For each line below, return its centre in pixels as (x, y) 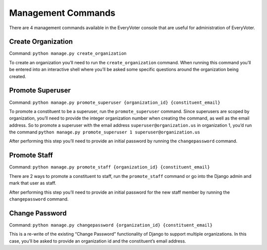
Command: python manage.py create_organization (68, 53)
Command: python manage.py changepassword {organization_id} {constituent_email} (111, 225)
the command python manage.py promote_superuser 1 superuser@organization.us (105, 132)
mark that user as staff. (33, 183)
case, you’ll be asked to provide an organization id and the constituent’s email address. (98, 241)
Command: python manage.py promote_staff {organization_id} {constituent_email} (110, 167)
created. (18, 76)
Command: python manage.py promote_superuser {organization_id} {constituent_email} (115, 102)
